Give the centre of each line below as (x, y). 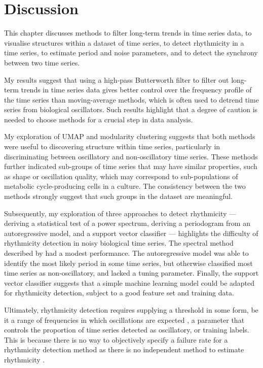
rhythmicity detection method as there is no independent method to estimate (124, 349)
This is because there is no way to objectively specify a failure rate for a (116, 339)
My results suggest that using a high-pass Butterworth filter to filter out (117, 79)
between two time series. (42, 62)
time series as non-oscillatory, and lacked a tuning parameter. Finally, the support (131, 273)
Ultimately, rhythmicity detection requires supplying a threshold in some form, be (131, 309)
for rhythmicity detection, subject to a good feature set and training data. (119, 293)
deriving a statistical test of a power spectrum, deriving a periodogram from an (127, 223)
